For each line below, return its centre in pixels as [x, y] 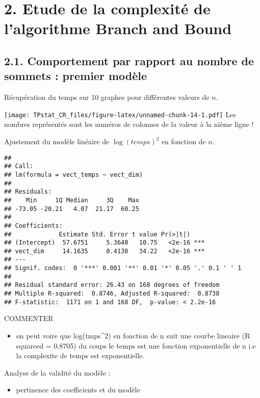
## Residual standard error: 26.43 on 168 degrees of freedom [112, 285]
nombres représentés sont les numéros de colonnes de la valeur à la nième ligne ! [129, 124]
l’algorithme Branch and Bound [118, 28]
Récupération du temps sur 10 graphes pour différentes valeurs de [107, 97]
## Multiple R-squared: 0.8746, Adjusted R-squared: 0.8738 [112, 294]
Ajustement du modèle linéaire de [57, 141]
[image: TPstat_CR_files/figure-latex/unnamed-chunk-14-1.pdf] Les [120, 114]
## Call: [19, 166]
